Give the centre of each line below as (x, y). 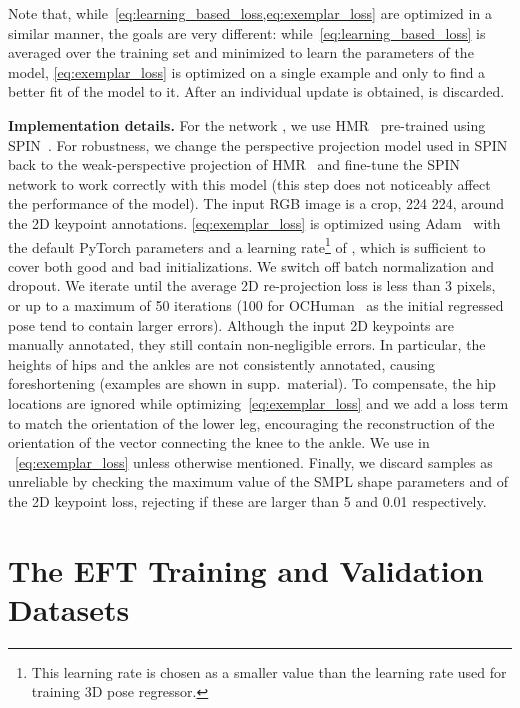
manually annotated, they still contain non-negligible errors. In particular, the (247, 344)
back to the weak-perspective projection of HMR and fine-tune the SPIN (234, 164)
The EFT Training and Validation (246, 569)
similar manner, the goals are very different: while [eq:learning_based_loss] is (247, 32)
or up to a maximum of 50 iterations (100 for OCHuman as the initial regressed (256, 304)
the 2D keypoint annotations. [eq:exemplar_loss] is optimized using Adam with (254, 222)
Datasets (69, 608)
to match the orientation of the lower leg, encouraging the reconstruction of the (251, 422)
